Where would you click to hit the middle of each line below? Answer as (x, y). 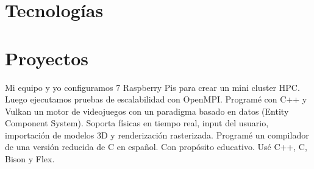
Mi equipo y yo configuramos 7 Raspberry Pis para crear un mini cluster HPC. (152, 87)
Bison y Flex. (30, 159)
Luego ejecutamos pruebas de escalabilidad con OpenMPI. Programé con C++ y (156, 99)
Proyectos (47, 58)
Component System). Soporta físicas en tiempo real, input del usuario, (137, 123)
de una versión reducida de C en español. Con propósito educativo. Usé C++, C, (156, 147)
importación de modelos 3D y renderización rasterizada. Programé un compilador (157, 135)
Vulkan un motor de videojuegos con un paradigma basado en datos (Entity (147, 111)
